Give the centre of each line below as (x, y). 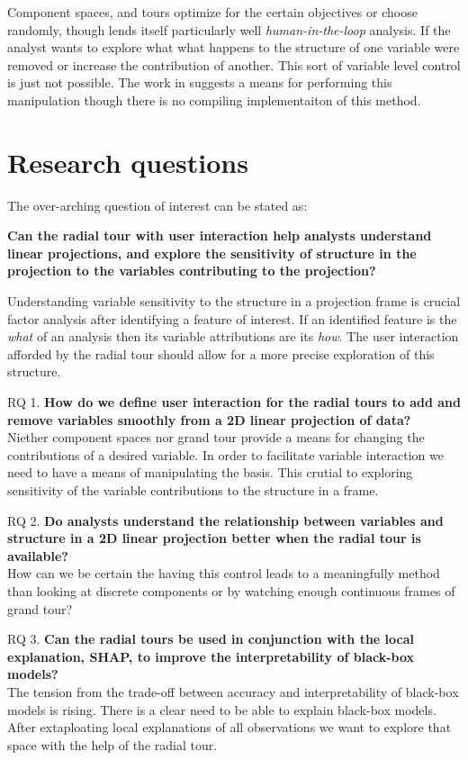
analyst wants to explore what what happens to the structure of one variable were (234, 47)
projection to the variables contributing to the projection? (192, 271)
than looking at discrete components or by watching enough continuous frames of (231, 590)
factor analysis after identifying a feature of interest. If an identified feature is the (232, 318)
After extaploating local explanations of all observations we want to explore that (229, 727)
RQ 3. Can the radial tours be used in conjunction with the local (211, 639)
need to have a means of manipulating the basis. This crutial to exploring (210, 472)
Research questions (128, 162)
